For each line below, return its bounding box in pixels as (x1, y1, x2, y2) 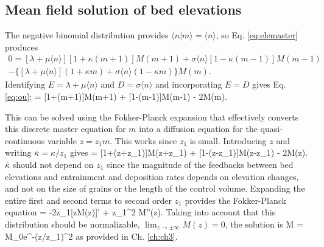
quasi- (260, 122, 283, 135)
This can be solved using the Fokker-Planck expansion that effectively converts (5, 110, 299, 123)
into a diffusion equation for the (139, 122, 258, 135)
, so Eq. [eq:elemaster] (216, 29, 298, 41)
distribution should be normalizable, (5, 217, 140, 230)
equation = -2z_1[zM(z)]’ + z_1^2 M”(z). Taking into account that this (5, 206, 276, 218)
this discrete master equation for (5, 122, 126, 135)
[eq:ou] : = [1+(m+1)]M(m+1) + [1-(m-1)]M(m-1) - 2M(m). (5, 90, 227, 103)
